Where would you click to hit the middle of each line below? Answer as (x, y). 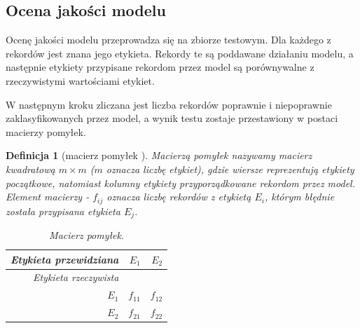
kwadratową (30, 169)
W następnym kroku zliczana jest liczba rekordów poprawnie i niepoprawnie (169, 104)
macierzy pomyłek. (46, 131)
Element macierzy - (48, 197)
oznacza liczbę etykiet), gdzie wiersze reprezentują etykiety (230, 169)
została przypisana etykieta (63, 211)
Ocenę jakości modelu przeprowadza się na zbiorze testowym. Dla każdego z (168, 40)
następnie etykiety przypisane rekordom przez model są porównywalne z (160, 67)
